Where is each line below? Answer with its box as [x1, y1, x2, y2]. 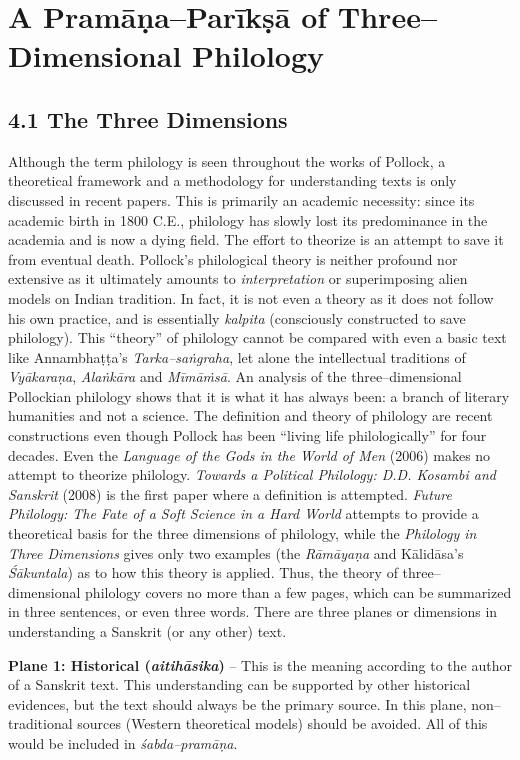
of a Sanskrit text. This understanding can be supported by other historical [8, 674, 471, 695]
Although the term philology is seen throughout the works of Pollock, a [8, 150, 446, 171]
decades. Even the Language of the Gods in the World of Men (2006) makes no [8, 444, 491, 465]
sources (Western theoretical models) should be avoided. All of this [77, 713, 488, 734]
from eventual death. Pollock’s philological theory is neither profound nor [8, 248, 458, 269]
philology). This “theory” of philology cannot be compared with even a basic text [8, 327, 507, 348]
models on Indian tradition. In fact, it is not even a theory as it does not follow [8, 287, 494, 308]
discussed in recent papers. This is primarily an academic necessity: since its [8, 189, 475, 210]
